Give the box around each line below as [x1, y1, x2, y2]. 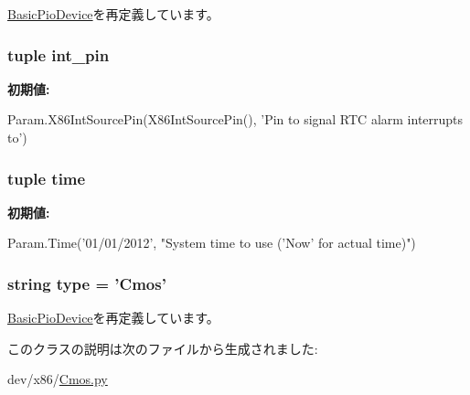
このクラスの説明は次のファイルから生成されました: [7, 338, 318, 358]
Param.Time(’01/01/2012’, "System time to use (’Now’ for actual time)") [7, 233, 416, 252]
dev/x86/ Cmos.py [7, 369, 108, 389]
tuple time [7, 166, 86, 189]
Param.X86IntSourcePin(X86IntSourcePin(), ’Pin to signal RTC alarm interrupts [7, 110, 464, 129]
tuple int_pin [7, 43, 110, 66]
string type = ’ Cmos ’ [7, 272, 166, 294]
